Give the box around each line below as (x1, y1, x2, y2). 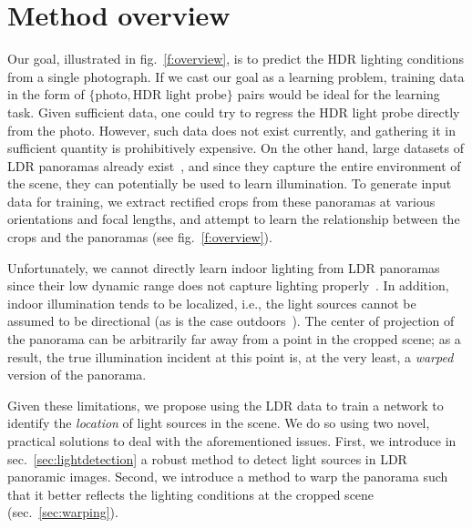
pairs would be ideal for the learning (237, 85, 440, 104)
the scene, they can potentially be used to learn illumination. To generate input (7, 174, 452, 193)
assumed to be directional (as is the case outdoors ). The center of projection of (7, 311, 455, 330)
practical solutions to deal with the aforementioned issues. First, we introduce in (7, 432, 457, 450)
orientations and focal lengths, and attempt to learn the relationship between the (7, 209, 460, 228)
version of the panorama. (7, 365, 147, 384)
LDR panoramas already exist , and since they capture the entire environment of (7, 156, 461, 175)
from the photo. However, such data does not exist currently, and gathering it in (7, 120, 456, 139)
